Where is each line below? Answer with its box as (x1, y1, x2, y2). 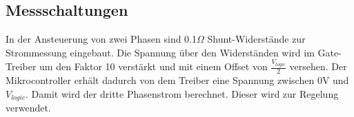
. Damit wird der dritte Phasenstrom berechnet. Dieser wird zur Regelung (25, 86, 339, 100)
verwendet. (6, 100, 51, 115)
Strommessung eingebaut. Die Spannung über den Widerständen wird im (6, 45, 315, 59)
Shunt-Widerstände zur (207, 32, 306, 46)
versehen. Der (289, 59, 347, 74)
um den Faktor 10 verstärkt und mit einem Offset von (39, 59, 268, 74)
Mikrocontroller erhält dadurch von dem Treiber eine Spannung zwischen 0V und (6, 73, 349, 87)
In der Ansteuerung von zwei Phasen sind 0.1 (6, 32, 197, 46)
